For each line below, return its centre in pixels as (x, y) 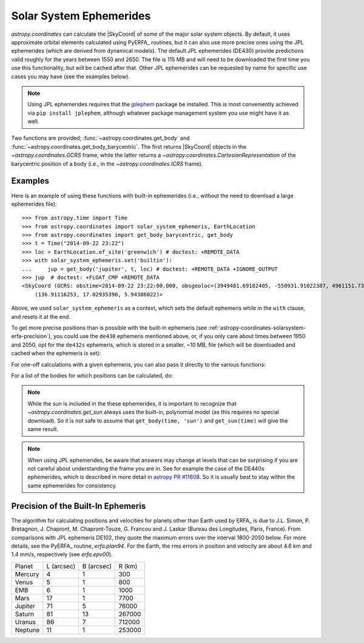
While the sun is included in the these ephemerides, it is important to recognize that (132, 403)
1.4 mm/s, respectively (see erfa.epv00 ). (62, 554)
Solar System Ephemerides (81, 16)
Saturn (25, 614)
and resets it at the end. (41, 316)
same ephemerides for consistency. (72, 485)
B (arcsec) (97, 566)
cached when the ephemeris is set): (56, 353)
